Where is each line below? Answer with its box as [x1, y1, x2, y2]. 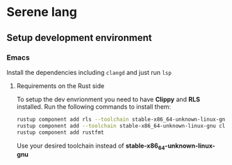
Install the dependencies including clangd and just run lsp [6, 68, 172, 76]
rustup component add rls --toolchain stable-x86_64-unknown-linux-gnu [16, 116, 229, 123]
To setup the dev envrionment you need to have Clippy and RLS [16, 95, 201, 103]
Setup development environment [6, 32, 152, 44]
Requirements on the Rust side [16, 81, 105, 90]
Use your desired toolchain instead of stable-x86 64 [16, 141, 165, 151]
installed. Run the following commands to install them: [16, 102, 172, 111]
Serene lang [6, 4, 78, 20]
